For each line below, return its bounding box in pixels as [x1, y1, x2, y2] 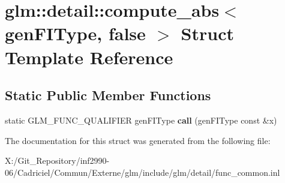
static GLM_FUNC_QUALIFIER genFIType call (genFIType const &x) [5, 113, 277, 126]
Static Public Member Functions [5, 86, 211, 104]
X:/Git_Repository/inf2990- [5, 154, 110, 167]
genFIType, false [5, 21, 146, 46]
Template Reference [5, 44, 173, 69]
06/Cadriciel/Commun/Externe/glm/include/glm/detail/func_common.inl [5, 166, 280, 178]
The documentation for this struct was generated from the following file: [5, 134, 271, 146]
